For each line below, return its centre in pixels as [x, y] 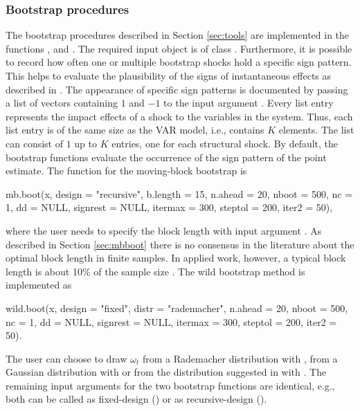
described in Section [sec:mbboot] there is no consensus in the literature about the [180, 244]
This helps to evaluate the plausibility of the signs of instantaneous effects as [169, 75]
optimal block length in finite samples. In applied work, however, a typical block [176, 258]
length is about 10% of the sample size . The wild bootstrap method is [155, 271]
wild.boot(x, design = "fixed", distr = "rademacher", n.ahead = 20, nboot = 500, [177, 308]
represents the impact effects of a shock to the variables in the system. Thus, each [179, 116]
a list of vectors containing [62, 103]
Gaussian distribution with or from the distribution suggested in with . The [166, 372]
